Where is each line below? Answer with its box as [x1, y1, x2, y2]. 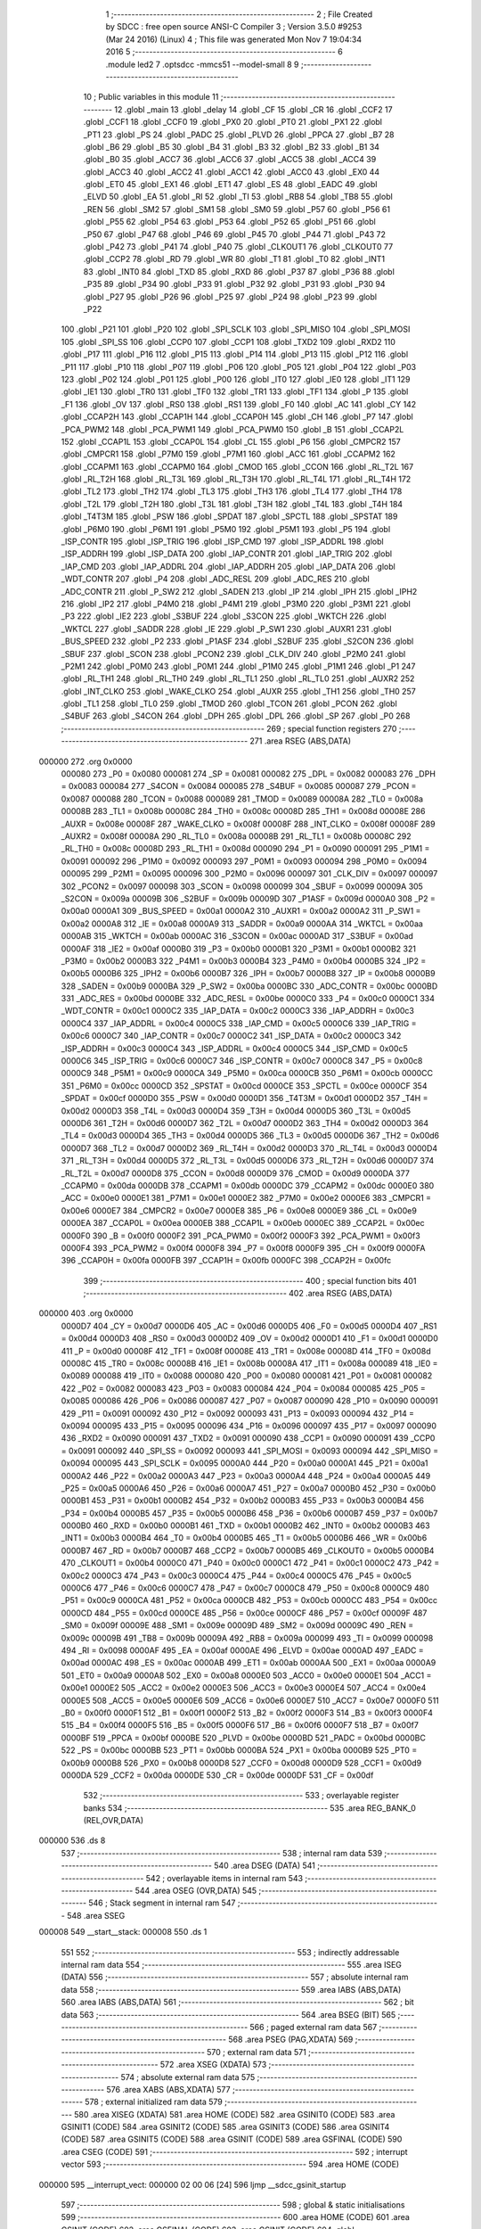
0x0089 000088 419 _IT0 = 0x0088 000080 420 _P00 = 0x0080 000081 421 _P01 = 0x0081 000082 [61, 1370, 433, 1381]
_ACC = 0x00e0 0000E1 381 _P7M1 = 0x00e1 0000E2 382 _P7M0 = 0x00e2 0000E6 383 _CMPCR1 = [61, 1193, 432, 1204]
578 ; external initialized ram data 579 [85, 2096, 223, 2108]
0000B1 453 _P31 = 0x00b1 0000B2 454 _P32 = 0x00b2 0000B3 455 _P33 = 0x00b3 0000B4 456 [61, 1495, 425, 1506]
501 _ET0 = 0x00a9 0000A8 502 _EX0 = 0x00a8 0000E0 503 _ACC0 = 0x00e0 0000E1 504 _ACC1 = [61, 1670, 432, 1681]
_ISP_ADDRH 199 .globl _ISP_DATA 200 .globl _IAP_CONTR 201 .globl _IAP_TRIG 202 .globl [61, 548, 392, 559]
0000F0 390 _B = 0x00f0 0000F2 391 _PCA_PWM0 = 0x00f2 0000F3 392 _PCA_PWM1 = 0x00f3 [61, 1230, 420, 1241]
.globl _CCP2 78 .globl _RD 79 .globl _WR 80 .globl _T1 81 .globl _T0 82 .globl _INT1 [83, 254, 386, 265]
